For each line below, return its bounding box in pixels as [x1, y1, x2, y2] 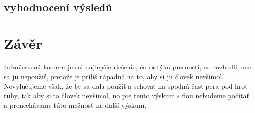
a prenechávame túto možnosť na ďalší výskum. [4, 100, 147, 110]
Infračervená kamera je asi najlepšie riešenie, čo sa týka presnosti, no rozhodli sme [4, 61, 251, 71]
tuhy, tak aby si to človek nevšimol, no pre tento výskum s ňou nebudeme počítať [4, 90, 250, 100]
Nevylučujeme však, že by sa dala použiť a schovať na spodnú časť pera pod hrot [4, 81, 248, 91]
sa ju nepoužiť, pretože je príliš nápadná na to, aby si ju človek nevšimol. [4, 71, 224, 81]
